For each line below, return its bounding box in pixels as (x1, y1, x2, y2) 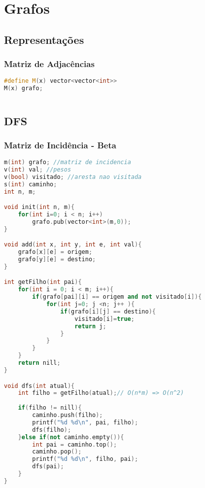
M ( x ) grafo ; (4, 85, 43, 92)
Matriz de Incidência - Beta (4, 139, 116, 151)
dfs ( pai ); (32, 463, 64, 470)
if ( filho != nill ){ (18, 404, 82, 412)
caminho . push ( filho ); (32, 412, 103, 418)
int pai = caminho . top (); (32, 441, 117, 448)
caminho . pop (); (32, 448, 82, 455)
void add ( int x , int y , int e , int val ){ (4, 241, 142, 248)
